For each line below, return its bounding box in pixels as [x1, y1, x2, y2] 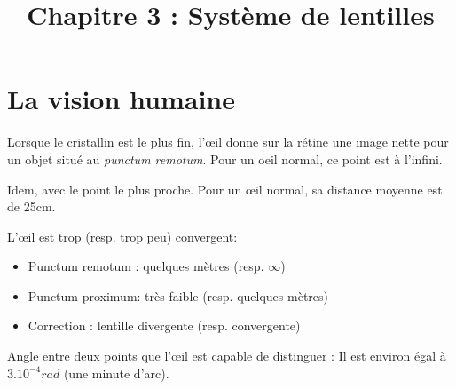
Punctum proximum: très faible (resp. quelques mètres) [28, 286, 329, 305]
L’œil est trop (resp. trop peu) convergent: [7, 226, 238, 245]
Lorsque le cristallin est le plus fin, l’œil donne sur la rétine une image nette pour [7, 132, 449, 151]
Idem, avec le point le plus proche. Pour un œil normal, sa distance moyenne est [7, 179, 443, 198]
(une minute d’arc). [63, 363, 169, 382]
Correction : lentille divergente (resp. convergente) [28, 316, 301, 335]
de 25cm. [7, 197, 56, 216]
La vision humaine [7, 81, 235, 117]
